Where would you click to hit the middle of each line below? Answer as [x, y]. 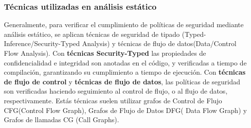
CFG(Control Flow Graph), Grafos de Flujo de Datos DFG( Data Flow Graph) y [125, 110]
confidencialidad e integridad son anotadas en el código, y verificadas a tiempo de [125, 62]
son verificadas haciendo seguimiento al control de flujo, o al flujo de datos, [116, 91]
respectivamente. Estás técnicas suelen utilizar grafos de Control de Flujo [113, 100]
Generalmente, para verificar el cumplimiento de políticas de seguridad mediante [124, 24]
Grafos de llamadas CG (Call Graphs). [62, 120]
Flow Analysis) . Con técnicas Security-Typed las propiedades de [105, 53]
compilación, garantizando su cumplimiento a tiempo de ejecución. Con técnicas [125, 72]
